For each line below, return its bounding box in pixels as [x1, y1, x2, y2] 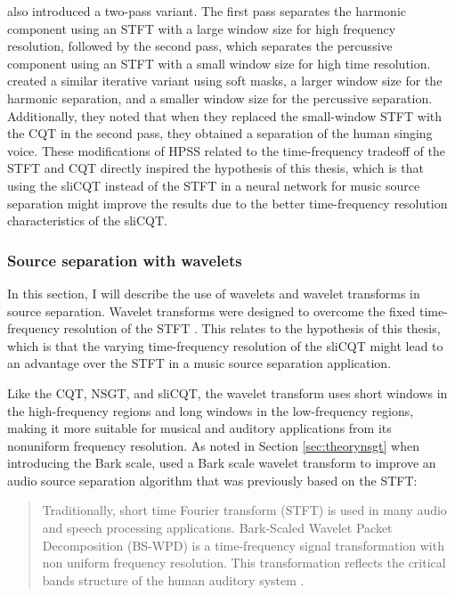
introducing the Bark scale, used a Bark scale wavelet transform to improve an [7, 453, 436, 472]
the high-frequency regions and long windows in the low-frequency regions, [7, 401, 414, 420]
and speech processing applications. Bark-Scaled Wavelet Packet [42, 518, 393, 537]
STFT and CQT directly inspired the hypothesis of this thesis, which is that [7, 159, 424, 177]
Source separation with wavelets [7, 249, 242, 271]
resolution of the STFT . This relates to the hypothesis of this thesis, [63, 319, 441, 338]
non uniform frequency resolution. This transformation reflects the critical [42, 553, 446, 572]
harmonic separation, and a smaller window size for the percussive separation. [7, 88, 433, 107]
